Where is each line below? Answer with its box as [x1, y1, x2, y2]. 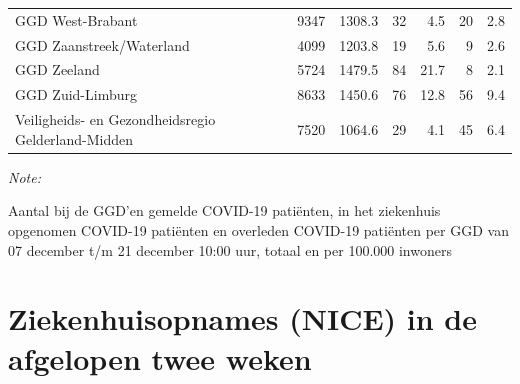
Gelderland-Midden [15, 128, 134, 149]
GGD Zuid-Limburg [15, 84, 137, 105]
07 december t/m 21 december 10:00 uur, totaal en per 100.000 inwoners [8, 239, 452, 260]
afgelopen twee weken [8, 337, 312, 378]
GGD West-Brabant [15, 9, 138, 30]
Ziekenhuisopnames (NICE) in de [8, 298, 478, 339]
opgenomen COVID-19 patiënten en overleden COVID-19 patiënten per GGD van [8, 220, 509, 240]
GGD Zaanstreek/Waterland [15, 34, 190, 55]
